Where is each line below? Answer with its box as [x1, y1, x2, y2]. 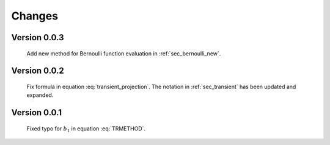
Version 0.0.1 [11, 107, 62, 118]
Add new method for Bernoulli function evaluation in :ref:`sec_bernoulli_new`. [26, 49, 221, 57]
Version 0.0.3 [11, 32, 64, 43]
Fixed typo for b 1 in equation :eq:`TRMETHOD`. [26, 125, 146, 133]
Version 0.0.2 [11, 66, 64, 76]
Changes [11, 9, 58, 23]
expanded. [26, 91, 54, 99]
